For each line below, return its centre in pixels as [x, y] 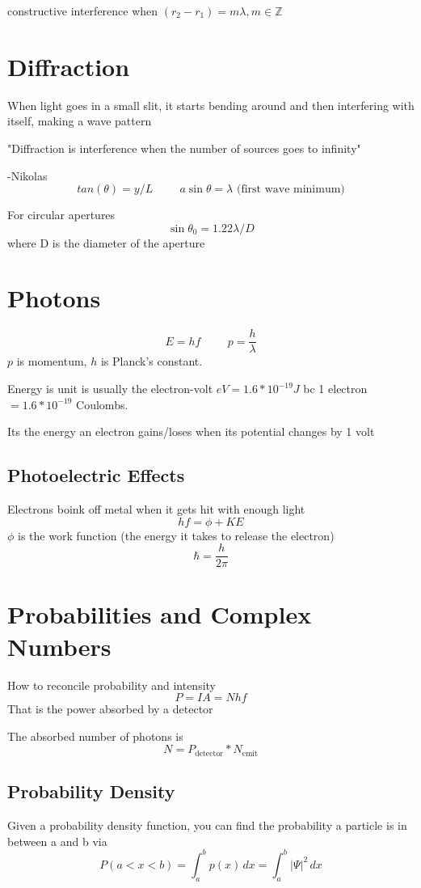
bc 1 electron [335, 389]
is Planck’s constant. [152, 361]
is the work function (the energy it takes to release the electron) [176, 535]
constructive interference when [83, 11]
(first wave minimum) [290, 190]
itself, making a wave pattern [80, 121]
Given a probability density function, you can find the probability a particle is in [207, 825]
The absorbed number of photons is [95, 736]
